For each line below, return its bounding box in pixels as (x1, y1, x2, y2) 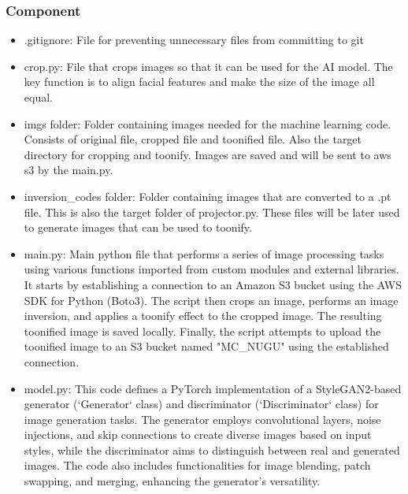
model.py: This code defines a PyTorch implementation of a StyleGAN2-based (24, 380, 402, 396)
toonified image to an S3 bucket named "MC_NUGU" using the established (24, 338, 389, 355)
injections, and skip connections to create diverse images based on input (24, 426, 372, 443)
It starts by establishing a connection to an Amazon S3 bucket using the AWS (24, 276, 402, 292)
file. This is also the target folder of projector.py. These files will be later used (24, 203, 400, 220)
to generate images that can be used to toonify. (24, 219, 252, 236)
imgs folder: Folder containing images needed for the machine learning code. (24, 115, 391, 132)
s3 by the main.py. (24, 162, 113, 178)
